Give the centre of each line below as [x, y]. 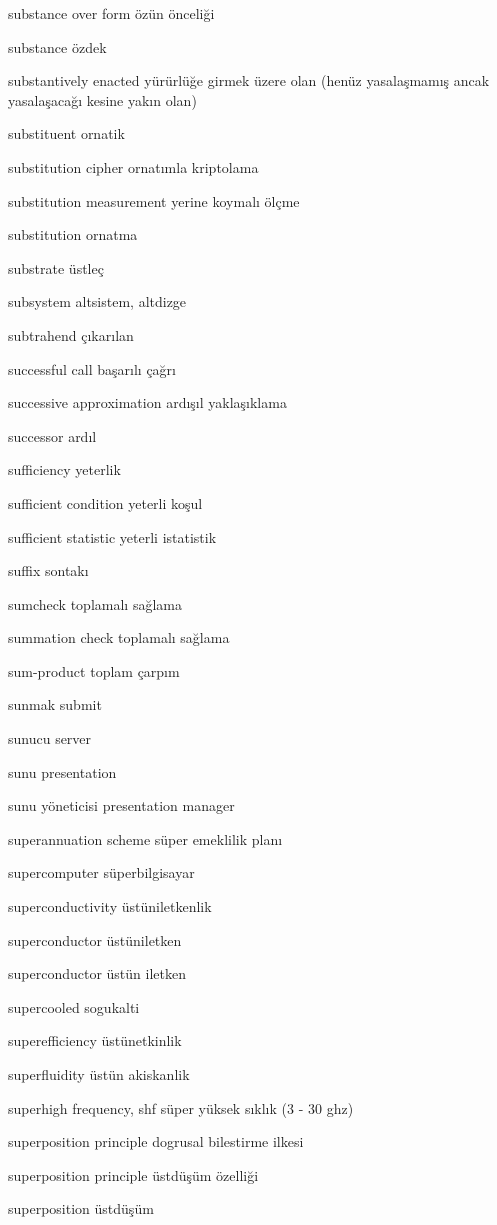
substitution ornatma [73, 234]
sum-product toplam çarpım [94, 670]
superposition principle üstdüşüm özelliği [133, 1174]
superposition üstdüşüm [81, 1208]
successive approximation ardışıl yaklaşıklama [147, 402]
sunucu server [50, 738]
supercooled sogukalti [74, 1006]
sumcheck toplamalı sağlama [95, 603]
